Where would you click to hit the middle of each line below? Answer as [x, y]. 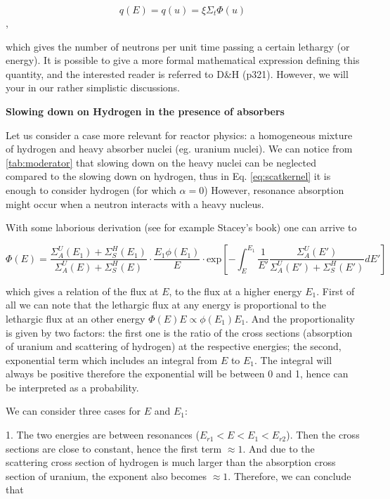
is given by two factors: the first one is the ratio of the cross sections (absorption [179, 332]
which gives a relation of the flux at [82, 291]
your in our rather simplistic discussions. [93, 88]
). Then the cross [323, 435]
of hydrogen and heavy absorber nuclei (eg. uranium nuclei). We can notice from [179, 149]
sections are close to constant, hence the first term [114, 448]
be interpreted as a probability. [72, 387]
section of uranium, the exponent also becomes [106, 475]
